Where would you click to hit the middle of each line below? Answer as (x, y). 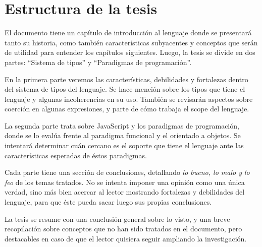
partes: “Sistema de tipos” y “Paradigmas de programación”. (98, 62)
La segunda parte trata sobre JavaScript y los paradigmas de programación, (122, 125)
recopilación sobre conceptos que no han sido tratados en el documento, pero (123, 229)
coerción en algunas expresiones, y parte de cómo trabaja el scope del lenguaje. (127, 109)
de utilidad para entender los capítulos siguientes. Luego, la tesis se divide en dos (130, 52)
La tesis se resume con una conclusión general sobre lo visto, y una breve (117, 219)
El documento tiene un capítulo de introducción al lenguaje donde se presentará (128, 33)
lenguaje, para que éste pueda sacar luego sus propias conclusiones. (108, 202)
